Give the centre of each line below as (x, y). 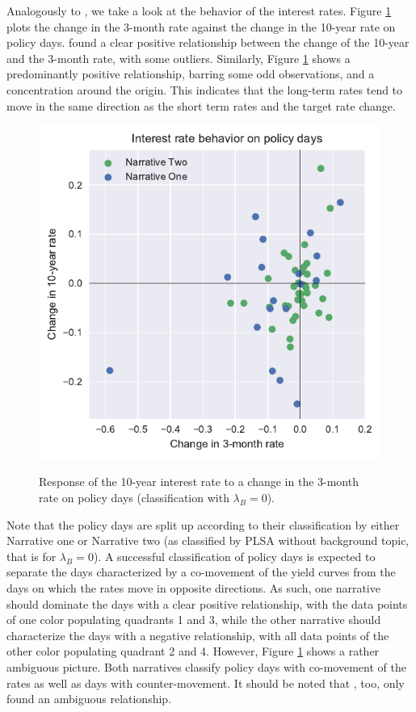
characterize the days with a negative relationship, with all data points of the (198, 635)
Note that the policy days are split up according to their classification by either (203, 524)
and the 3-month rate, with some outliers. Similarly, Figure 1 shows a (179, 58)
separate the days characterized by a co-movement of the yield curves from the (201, 572)
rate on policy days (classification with (134, 498)
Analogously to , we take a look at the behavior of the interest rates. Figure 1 (199, 10)
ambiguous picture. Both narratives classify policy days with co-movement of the (206, 666)
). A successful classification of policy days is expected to (234, 556)
